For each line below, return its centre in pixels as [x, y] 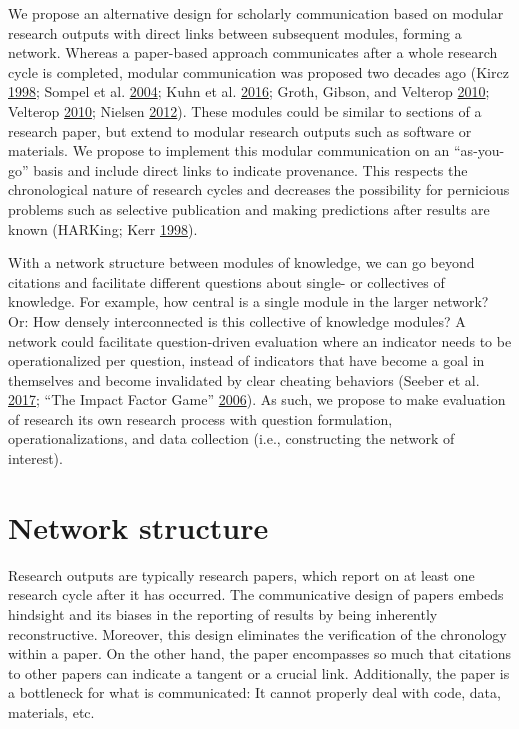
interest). [35, 458]
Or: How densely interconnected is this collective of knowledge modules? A [237, 320]
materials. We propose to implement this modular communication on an [229, 150]
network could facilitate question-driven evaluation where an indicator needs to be [260, 340]
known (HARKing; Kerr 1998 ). [103, 228]
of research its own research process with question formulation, [200, 418]
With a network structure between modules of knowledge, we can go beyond [241, 262]
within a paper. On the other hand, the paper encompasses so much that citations [259, 653]
